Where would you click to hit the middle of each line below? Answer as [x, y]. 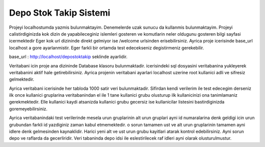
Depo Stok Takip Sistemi [60, 13]
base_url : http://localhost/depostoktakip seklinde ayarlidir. [68, 57]
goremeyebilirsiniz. [28, 109]
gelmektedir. [22, 79]
